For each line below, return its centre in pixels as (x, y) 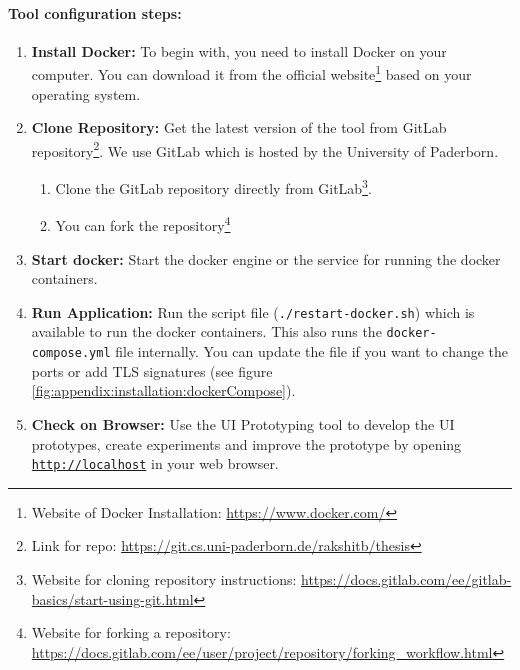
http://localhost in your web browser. (155, 463)
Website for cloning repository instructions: (164, 578)
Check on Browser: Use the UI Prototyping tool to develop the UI (243, 423)
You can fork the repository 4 (143, 223)
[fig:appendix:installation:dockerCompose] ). (163, 390)
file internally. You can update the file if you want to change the (312, 351)
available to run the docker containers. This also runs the (206, 331)
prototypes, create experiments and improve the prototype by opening (246, 443)
